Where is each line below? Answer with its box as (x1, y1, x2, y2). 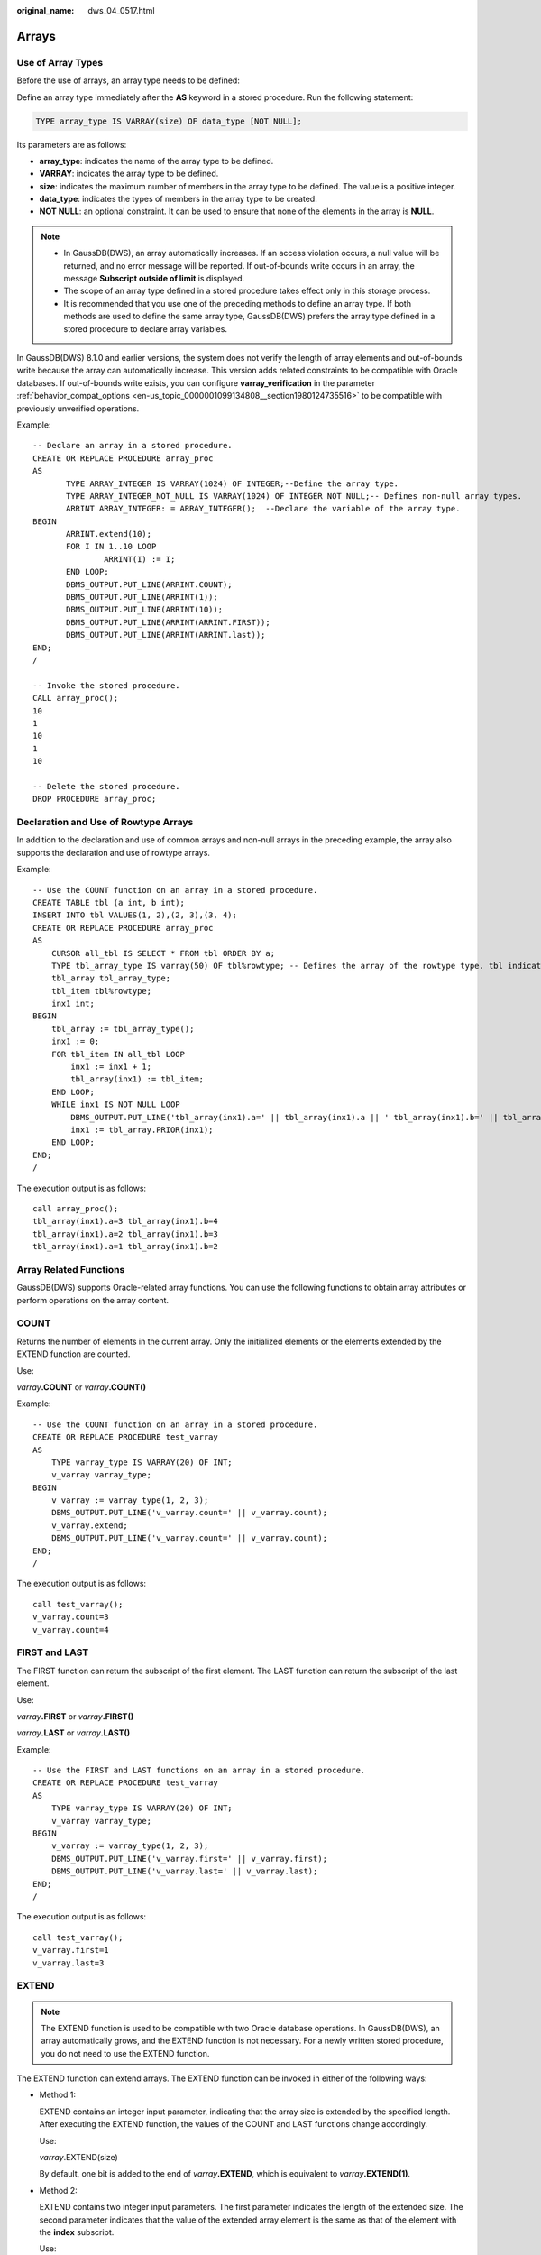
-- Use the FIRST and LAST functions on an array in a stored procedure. (32, 1765, 366, 1776)
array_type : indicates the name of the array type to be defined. (39, 155, 274, 166)
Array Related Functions (16, 1263, 125, 1275)
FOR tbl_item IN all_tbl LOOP (50, 1049, 185, 1059)
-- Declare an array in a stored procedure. (32, 440, 234, 451)
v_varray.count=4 (32, 1625, 109, 1634)
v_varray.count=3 (32, 1612, 109, 1623)
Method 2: (39, 2185, 78, 2195)
